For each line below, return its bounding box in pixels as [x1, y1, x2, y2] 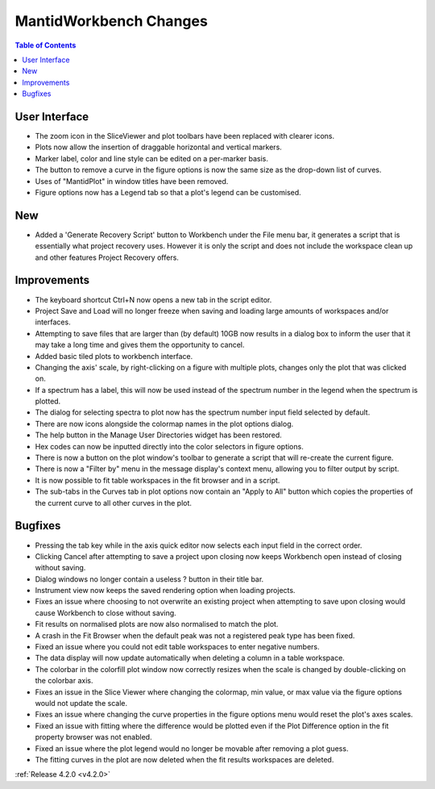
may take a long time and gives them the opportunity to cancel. [35, 340, 245, 350]
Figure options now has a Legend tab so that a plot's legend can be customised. [35, 187, 301, 197]
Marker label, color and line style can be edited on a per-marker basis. [35, 153, 269, 163]
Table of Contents [14, 40, 77, 50]
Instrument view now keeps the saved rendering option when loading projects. [35, 586, 296, 595]
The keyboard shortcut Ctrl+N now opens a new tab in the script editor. [35, 294, 272, 304]
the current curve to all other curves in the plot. [35, 498, 193, 507]
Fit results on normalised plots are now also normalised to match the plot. [35, 620, 279, 629]
